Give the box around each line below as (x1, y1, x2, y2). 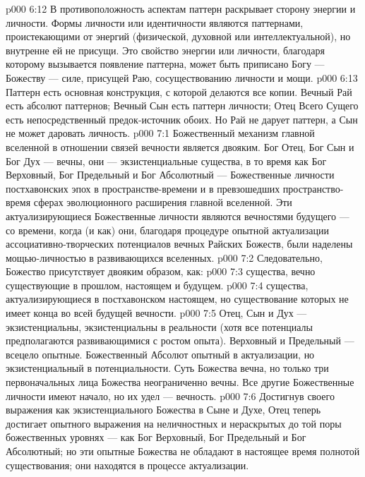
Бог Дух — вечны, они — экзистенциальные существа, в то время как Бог (6, 153, 327, 168)
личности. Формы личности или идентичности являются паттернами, (6, 15, 304, 30)
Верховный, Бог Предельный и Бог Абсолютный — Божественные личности (6, 167, 335, 182)
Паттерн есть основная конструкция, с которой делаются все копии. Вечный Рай (6, 84, 352, 99)
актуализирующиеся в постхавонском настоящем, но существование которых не (6, 291, 349, 306)
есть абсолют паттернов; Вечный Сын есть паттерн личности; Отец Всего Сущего (6, 98, 359, 113)
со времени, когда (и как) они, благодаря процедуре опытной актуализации (6, 222, 329, 237)
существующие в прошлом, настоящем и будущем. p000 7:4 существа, (6, 277, 309, 292)
